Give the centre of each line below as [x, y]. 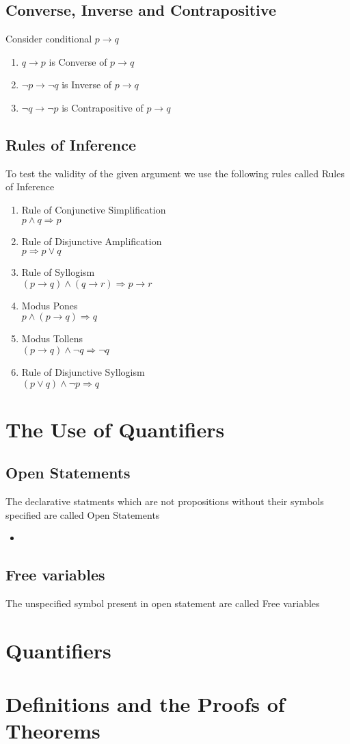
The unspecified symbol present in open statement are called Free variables [163, 603]
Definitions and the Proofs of [145, 704]
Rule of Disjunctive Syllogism [83, 371]
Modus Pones [50, 305]
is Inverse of [87, 85]
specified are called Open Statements [83, 514]
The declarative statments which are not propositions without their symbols [165, 501]
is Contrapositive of [103, 107]
